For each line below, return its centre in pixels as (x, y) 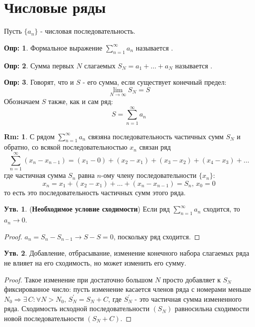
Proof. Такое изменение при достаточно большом (78, 279)
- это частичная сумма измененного (188, 299)
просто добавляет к (192, 279)
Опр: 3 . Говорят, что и (39, 82)
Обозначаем (22, 101)
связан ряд (155, 147)
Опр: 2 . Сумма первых (39, 65)
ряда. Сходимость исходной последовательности (77, 308)
